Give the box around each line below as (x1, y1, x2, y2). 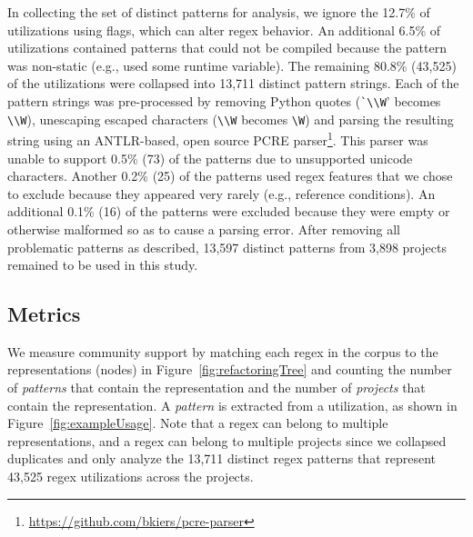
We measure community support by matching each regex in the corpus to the (7, 342, 438, 361)
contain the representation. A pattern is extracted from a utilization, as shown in (7, 395, 458, 414)
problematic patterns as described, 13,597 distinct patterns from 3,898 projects (7, 237, 447, 256)
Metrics (7, 300, 81, 328)
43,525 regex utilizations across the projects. (7, 467, 254, 486)
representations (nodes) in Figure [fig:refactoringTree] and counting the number (7, 360, 452, 379)
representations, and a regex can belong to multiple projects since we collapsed (7, 431, 447, 450)
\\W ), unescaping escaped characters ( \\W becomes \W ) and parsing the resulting (7, 109, 454, 128)
